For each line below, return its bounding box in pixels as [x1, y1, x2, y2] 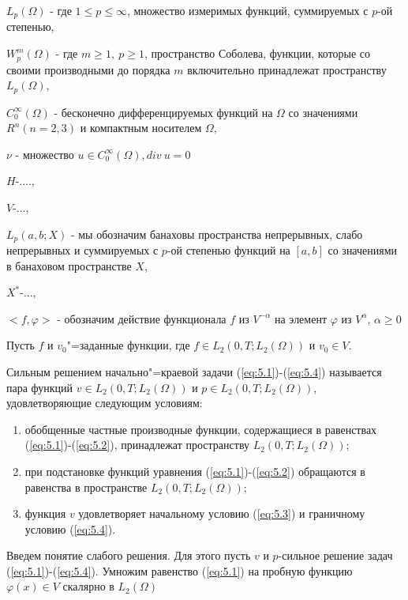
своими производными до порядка [6, 61, 170, 77]
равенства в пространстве [24, 478, 148, 495]
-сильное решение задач [278, 547, 393, 564]
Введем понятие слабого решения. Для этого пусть [6, 547, 251, 564]
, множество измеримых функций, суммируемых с [126, 2, 369, 18]
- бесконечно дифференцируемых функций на [54, 104, 273, 120]
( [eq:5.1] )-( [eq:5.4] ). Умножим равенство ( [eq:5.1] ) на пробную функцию [6, 562, 353, 579]
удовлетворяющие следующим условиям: [6, 394, 203, 411]
